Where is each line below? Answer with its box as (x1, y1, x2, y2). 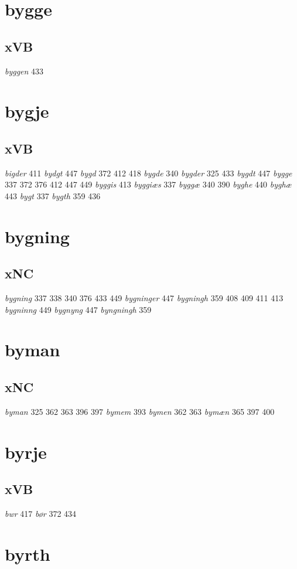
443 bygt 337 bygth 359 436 (5, 189, 101, 202)
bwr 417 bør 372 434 (5, 507, 77, 520)
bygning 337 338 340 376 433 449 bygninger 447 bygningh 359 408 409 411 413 (5, 292, 284, 304)
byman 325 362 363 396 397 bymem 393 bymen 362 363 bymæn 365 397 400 (5, 405, 275, 417)
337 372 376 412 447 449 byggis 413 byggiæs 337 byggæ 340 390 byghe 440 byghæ (5, 178, 292, 190)
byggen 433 (5, 64, 44, 77)
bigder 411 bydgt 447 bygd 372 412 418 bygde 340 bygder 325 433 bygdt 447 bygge (5, 166, 292, 179)
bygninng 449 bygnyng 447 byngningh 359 (5, 303, 152, 315)
